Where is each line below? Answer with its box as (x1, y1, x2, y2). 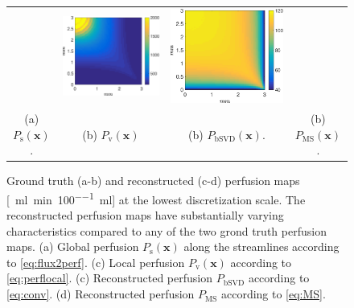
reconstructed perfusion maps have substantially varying (6, 207, 284, 224)
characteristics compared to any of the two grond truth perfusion (6, 222, 327, 239)
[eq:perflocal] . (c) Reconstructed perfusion (6, 269, 212, 286)
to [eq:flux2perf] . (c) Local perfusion (6, 253, 185, 270)
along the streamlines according (183, 238, 340, 255)
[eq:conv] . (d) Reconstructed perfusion (6, 285, 195, 302)
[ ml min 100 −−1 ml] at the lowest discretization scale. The (6, 188, 306, 207)
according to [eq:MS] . (220, 285, 326, 302)
